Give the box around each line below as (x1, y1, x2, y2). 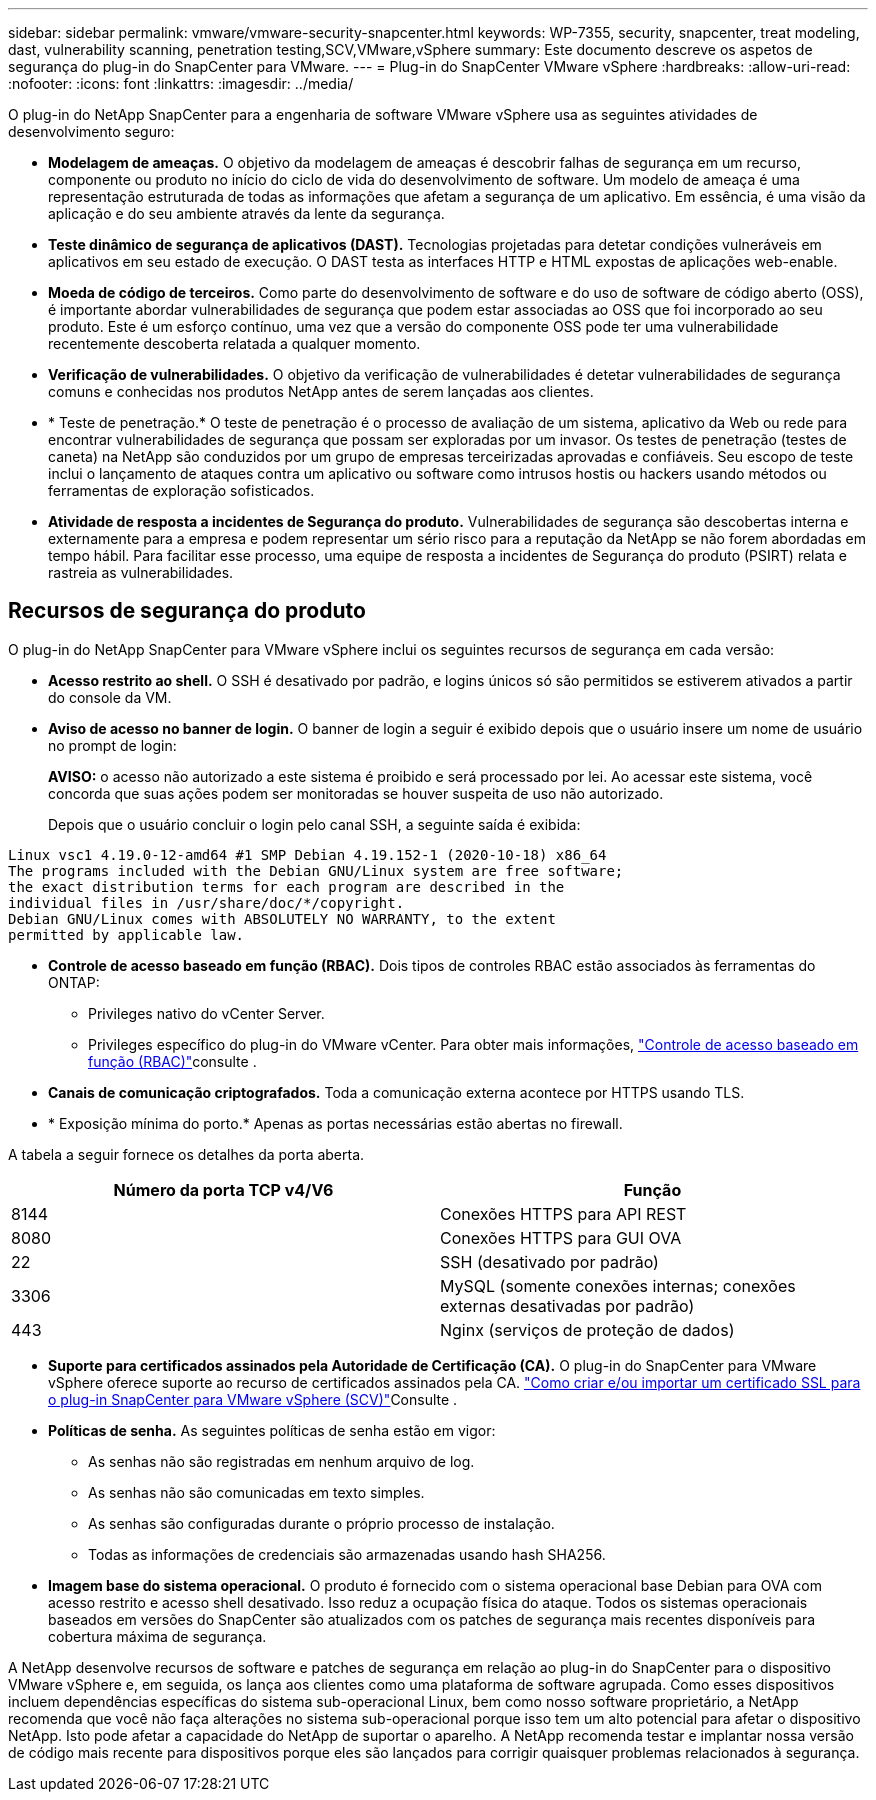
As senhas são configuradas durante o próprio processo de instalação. (88, 1514, 555, 1532)
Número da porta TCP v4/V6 (113, 1179, 334, 1200)
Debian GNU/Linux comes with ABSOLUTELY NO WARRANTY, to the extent (8, 910, 556, 927)
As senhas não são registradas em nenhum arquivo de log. (88, 1452, 475, 1470)
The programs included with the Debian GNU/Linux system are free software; (8, 862, 624, 879)
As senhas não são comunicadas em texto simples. (88, 1483, 425, 1501)
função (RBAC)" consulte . (88, 1052, 257, 1070)
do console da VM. (48, 688, 172, 706)
